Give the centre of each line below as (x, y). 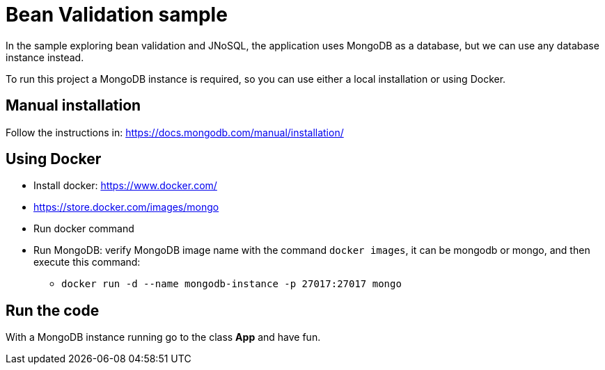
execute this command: (87, 262)
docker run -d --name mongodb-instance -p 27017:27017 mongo (231, 284)
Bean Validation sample (117, 15)
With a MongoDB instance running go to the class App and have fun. (163, 337)
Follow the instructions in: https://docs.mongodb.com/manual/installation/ (175, 132)
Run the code (53, 310)
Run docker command (84, 229)
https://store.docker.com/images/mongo (126, 207)
